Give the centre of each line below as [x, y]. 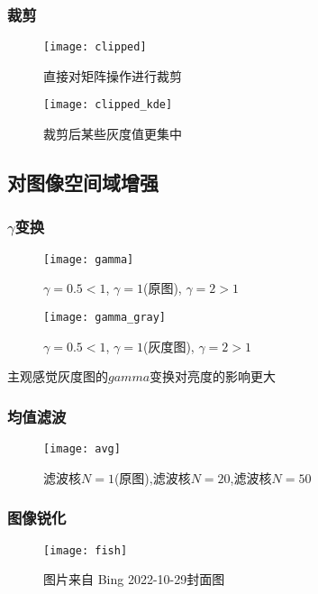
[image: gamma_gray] [105, 317]
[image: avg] [82, 449]
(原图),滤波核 [152, 477]
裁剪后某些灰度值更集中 [113, 134]
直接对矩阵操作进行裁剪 [113, 75]
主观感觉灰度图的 [58, 376]
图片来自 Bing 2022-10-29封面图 [134, 579]
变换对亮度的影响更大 [213, 376]
